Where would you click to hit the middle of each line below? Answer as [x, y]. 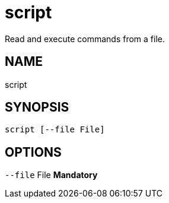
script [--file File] [55, 130]
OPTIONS [33, 152]
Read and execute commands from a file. [85, 39]
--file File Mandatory [51, 175]
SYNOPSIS [37, 107]
